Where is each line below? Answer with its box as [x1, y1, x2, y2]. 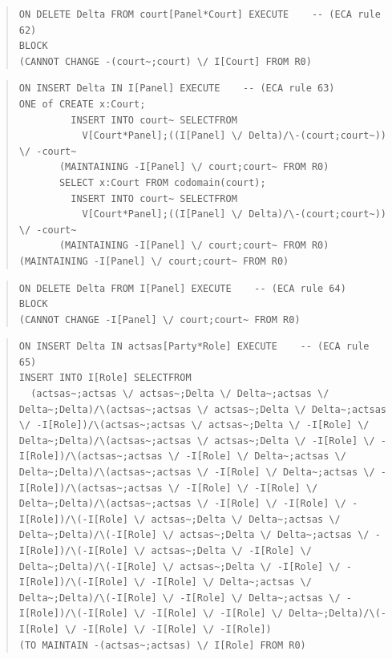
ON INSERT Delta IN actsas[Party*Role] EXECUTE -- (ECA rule [18, 341, 370, 353]
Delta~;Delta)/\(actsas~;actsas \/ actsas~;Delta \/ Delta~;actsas [18, 403, 386, 415]
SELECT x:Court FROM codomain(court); [59, 176, 266, 188]
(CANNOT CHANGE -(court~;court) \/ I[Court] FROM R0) [18, 55, 312, 67]
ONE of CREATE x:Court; [18, 98, 146, 110]
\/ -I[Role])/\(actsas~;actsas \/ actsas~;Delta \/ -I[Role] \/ [18, 419, 370, 431]
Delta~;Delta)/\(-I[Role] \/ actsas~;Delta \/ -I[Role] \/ [18, 560, 341, 572]
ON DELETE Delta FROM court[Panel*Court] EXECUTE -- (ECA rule [18, 9, 381, 20]
